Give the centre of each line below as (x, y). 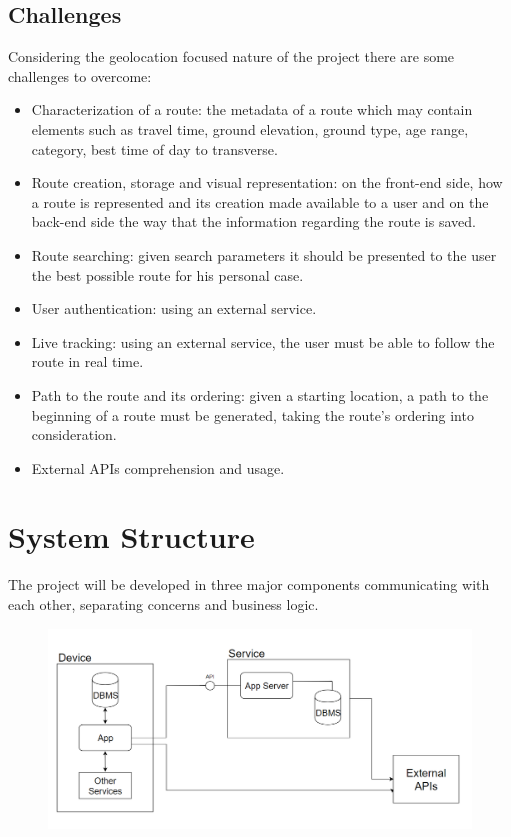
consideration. (74, 434)
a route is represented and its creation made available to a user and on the (260, 201)
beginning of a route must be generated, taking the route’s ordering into (252, 414)
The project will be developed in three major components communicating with (249, 584)
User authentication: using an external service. (174, 308)
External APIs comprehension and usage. (158, 467)
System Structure (131, 536)
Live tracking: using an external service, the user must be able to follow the (263, 341)
